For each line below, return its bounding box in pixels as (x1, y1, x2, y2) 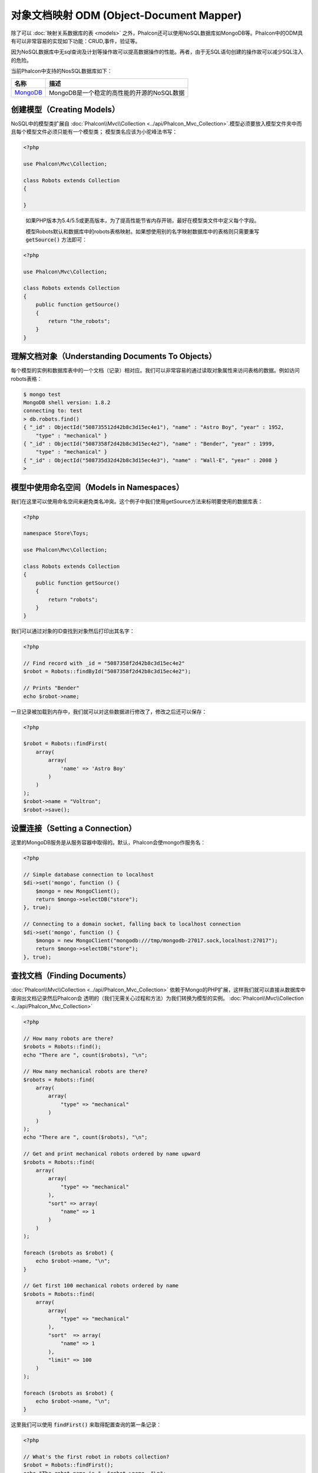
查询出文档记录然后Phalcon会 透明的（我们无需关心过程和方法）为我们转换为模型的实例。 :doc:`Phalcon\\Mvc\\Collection (11, 995, 304, 1002)
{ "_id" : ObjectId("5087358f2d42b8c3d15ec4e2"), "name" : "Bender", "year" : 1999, (23, 441, 275, 447)
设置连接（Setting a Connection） (11, 823, 137, 833)
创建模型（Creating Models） (11, 104, 120, 114)
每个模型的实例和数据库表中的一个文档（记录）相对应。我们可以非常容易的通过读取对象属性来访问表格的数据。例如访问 (11, 367, 300, 374)
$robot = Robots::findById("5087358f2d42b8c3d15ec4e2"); (23, 668, 191, 675)
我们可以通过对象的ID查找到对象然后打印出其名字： (11, 627, 135, 635)
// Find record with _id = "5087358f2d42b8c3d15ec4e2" (23, 660, 185, 667)
